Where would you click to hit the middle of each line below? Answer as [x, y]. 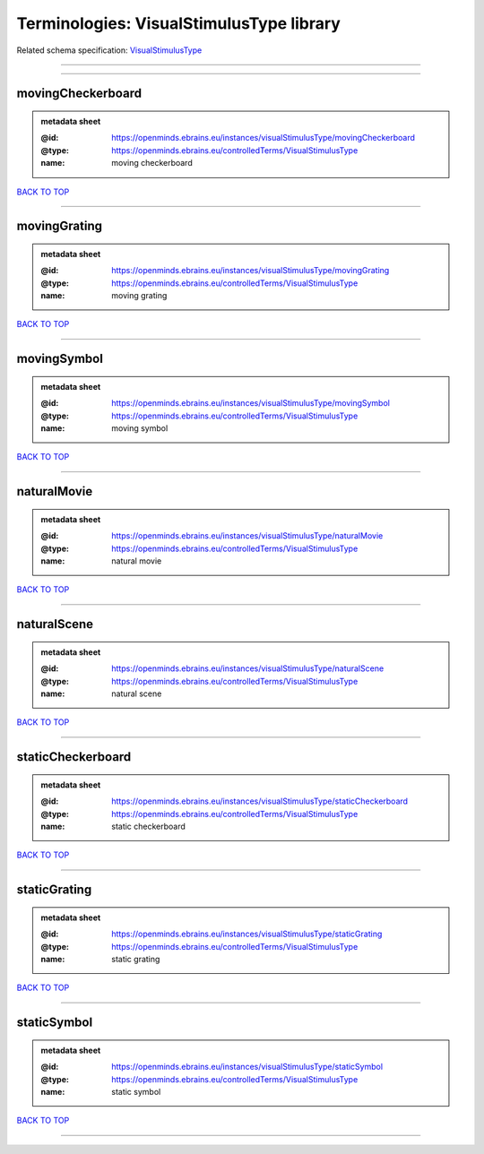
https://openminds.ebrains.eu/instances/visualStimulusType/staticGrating [247, 934]
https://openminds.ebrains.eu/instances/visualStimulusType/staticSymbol [247, 1067]
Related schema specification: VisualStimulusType [109, 50]
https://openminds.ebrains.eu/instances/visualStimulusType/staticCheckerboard [259, 801]
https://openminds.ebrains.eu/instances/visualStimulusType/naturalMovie [247, 536]
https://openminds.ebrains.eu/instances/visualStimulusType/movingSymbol [251, 403]
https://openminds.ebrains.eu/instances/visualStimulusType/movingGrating [251, 271]
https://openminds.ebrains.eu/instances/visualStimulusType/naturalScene [248, 668]
